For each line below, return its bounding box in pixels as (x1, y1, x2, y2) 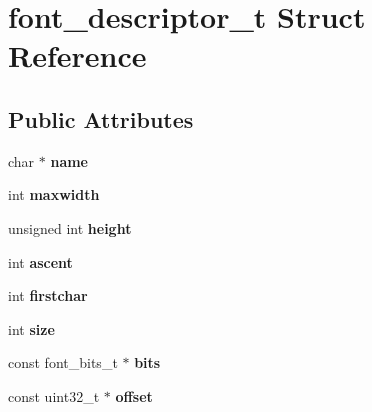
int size (8, 318, 55, 339)
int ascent (8, 251, 73, 272)
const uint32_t (8, 385, 100, 406)
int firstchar (8, 285, 88, 306)
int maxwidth (8, 184, 100, 205)
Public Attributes (8, 103, 194, 134)
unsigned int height (8, 217, 132, 238)
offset (115, 385, 153, 406)
